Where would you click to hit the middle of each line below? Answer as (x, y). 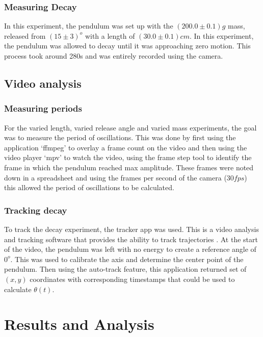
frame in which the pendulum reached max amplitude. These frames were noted (129, 167)
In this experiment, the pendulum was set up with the (89, 26)
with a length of (110, 35)
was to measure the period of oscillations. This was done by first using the (120, 137)
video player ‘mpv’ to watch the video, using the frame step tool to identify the (128, 157)
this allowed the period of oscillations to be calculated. (89, 187)
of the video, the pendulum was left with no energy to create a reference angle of (130, 249)
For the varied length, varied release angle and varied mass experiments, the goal (130, 127)
